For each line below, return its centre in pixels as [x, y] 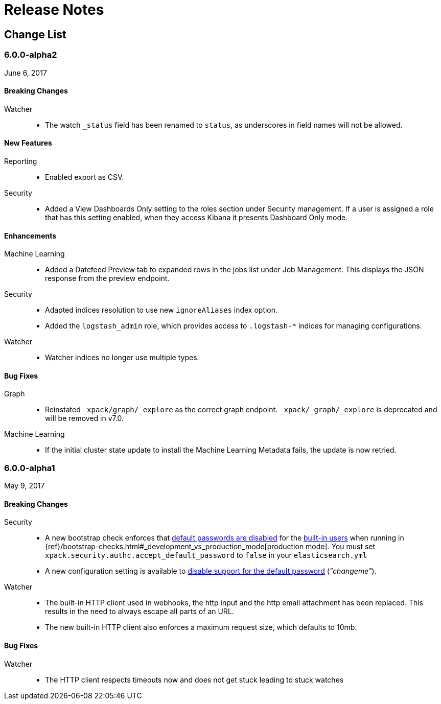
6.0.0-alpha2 [31, 55]
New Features [28, 143]
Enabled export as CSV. [85, 177]
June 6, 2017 [26, 73]
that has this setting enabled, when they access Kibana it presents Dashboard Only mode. [196, 217]
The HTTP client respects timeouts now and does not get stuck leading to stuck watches [194, 679]
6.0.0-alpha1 [30, 468]
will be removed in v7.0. [84, 418]
